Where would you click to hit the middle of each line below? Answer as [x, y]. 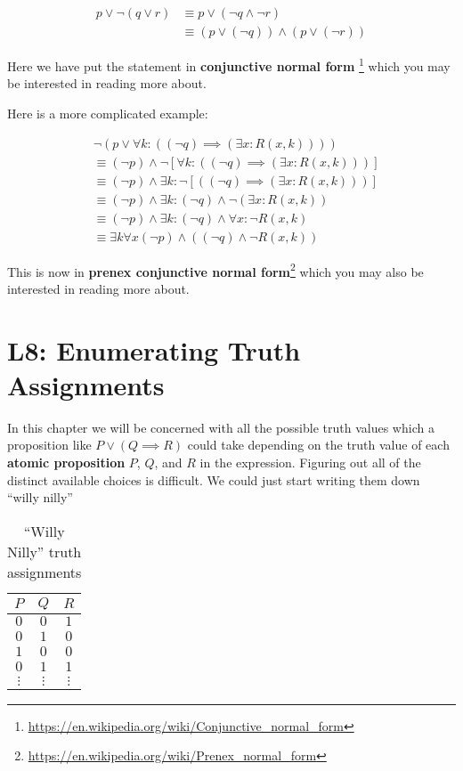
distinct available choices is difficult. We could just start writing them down [214, 479]
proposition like [49, 445]
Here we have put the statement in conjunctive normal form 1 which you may [229, 65]
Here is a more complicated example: [108, 113]
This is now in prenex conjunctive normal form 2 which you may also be [215, 270]
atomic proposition [66, 463]
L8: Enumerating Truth [154, 349]
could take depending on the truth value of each [318, 445]
